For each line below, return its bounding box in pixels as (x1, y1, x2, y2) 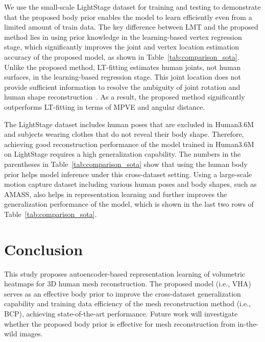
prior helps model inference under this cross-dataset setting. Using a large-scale (4, 168, 252, 179)
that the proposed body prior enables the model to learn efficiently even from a (4, 11, 252, 22)
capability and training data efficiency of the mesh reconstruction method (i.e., (4, 298, 251, 309)
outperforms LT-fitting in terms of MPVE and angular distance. (4, 101, 205, 112)
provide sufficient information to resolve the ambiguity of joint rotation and (4, 81, 240, 92)
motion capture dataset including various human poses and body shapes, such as (4, 179, 257, 189)
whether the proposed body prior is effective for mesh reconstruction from (4, 318, 235, 329)
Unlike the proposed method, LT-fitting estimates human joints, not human (4, 61, 241, 72)
